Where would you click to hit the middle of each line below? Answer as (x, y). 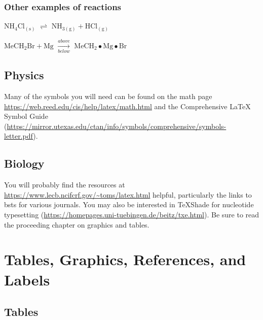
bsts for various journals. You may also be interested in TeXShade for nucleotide (129, 204)
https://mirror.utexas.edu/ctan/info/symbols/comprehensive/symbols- (117, 126)
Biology (24, 163)
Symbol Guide (26, 116)
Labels (27, 279)
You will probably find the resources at (65, 185)
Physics (24, 75)
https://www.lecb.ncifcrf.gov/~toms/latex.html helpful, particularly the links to (128, 194)
